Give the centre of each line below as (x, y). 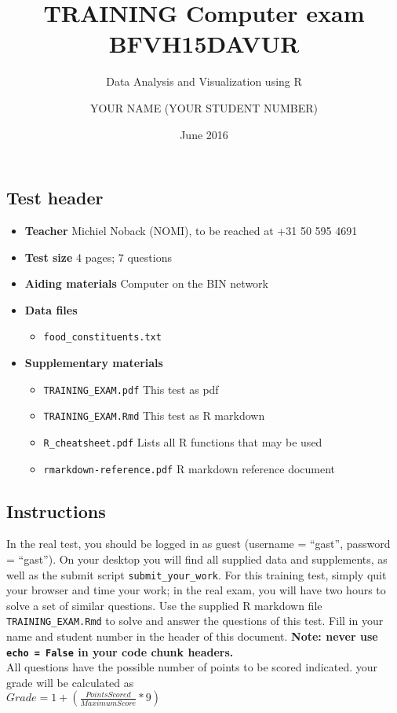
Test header (55, 198)
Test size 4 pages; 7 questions (98, 257)
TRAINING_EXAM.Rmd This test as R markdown (154, 415)
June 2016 (204, 134)
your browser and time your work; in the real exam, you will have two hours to (196, 590)
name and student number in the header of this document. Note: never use (192, 636)
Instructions (56, 511)
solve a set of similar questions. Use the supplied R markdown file (164, 605)
